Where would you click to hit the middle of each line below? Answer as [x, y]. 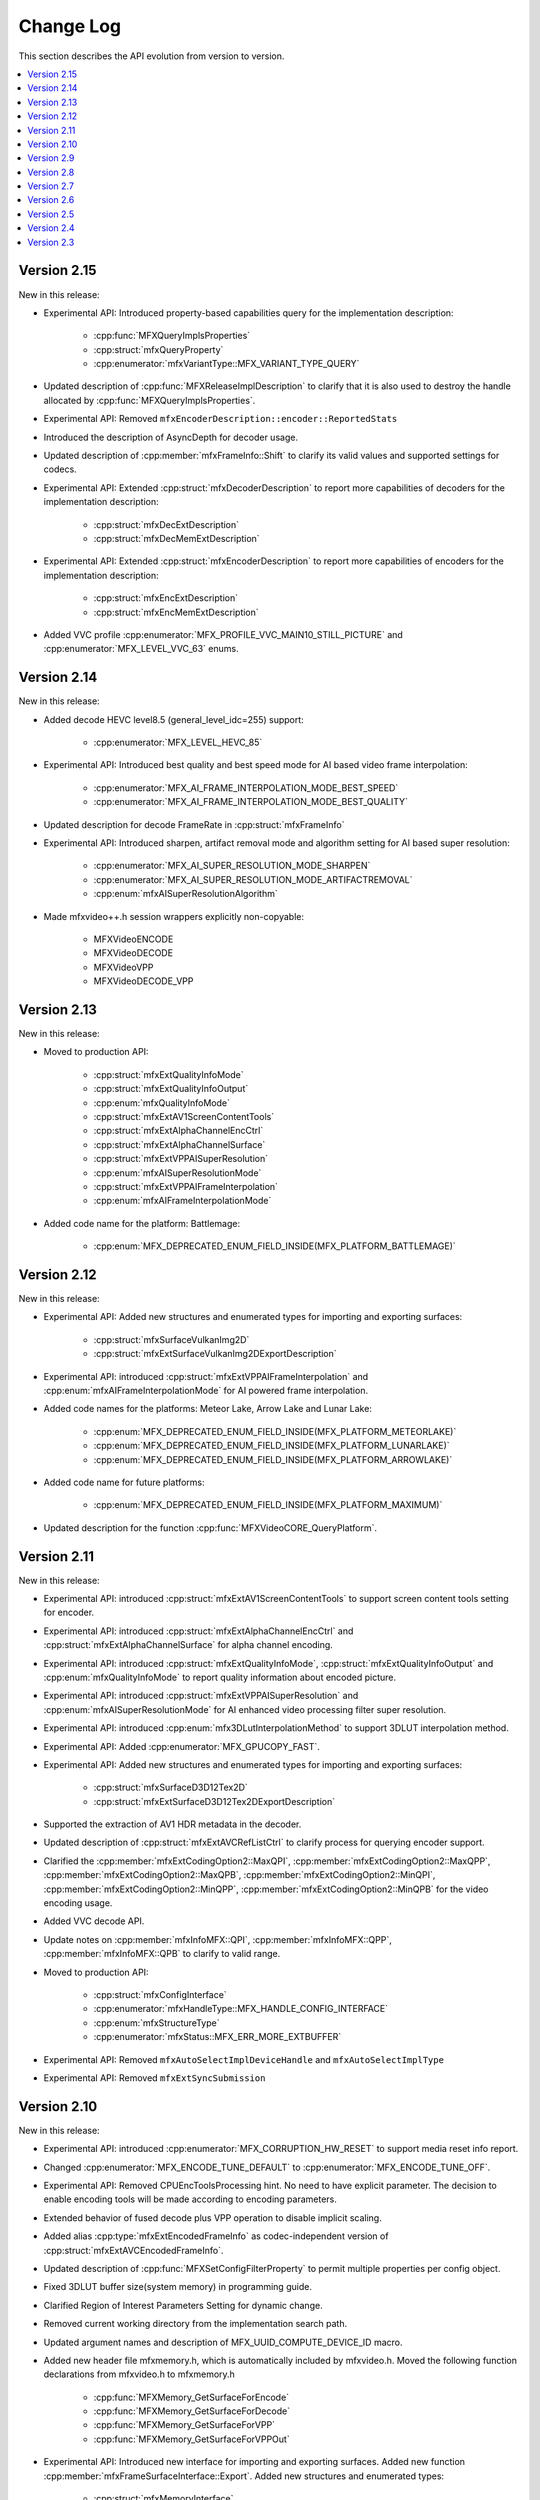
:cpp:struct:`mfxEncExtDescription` [166, 598]
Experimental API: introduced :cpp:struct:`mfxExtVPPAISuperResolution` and [201, 1696]
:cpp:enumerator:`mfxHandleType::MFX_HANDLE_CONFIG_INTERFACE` [241, 2009]
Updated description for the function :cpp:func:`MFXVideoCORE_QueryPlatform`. [210, 1527]
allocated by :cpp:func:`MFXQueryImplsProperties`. [149, 400]
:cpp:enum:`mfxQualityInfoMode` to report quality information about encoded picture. [220, 1677]
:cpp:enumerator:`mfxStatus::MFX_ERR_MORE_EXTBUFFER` [217, 2037]
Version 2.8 [51, 172]
